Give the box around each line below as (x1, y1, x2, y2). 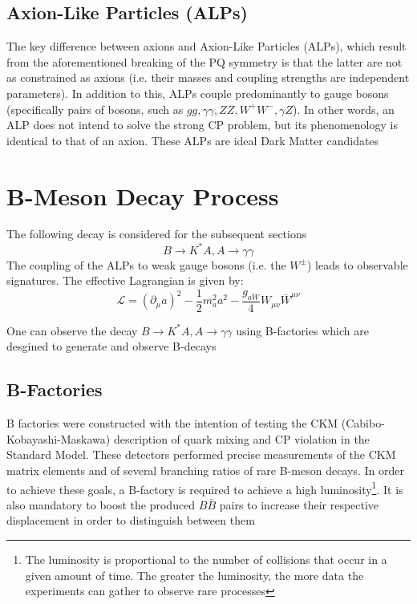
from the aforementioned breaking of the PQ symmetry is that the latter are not (6, 53, 403, 70)
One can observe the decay (6, 322, 138, 338)
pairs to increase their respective (219, 496, 379, 513)
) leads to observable (306, 256, 408, 273)
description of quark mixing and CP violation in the (113, 430, 370, 447)
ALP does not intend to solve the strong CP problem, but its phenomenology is (6, 116, 398, 133)
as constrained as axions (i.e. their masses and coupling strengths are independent (6, 69, 410, 86)
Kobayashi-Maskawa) (6, 430, 111, 447)
